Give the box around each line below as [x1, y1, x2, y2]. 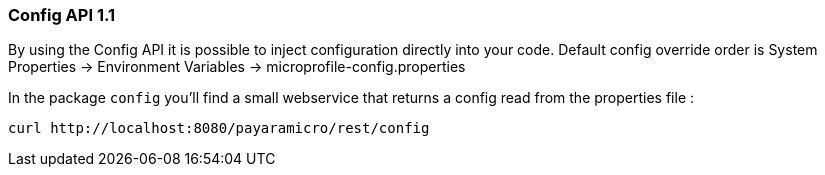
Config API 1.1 [8, 5, 115, 25]
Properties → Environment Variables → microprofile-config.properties [8, 58, 466, 76]
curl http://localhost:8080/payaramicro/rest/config [8, 120, 430, 137]
